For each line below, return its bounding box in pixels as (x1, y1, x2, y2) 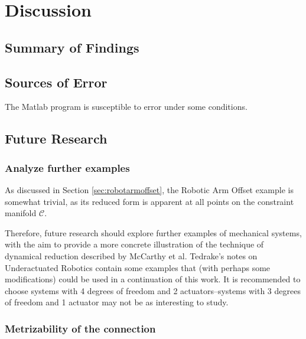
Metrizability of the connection (5, 321, 156, 335)
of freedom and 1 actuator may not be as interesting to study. (5, 296, 229, 308)
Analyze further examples (5, 160, 130, 175)
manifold (5, 207, 37, 219)
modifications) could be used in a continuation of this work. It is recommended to (5, 273, 301, 285)
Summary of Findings (5, 38, 139, 56)
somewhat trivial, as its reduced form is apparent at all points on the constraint (5, 195, 294, 207)
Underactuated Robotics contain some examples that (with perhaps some (5, 261, 271, 273)
